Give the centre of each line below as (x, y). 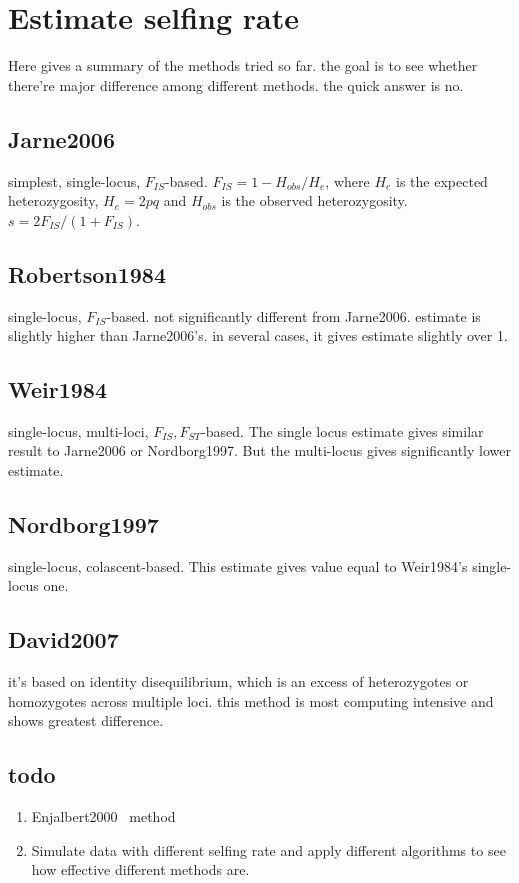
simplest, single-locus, (74, 180)
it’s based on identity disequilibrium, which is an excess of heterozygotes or (238, 681)
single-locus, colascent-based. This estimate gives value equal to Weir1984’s (238, 565)
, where (347, 180)
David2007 (63, 639)
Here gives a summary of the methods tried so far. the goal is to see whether (243, 65)
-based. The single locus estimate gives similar (342, 430)
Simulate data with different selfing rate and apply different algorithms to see (268, 849)
